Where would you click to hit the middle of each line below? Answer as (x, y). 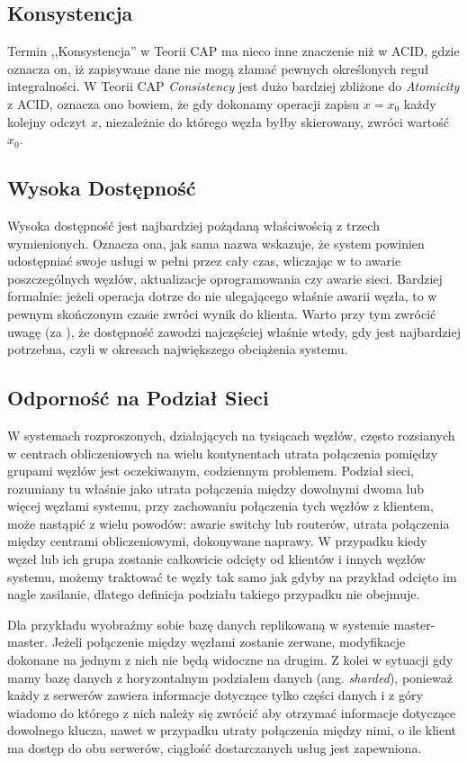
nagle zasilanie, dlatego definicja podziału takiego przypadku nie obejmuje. (214, 594)
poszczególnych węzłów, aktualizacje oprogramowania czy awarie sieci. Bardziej (225, 278)
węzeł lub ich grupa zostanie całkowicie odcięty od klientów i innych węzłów (216, 559)
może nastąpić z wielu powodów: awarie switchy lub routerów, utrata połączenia (229, 523)
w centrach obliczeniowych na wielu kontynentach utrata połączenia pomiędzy (223, 453)
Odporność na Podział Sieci (138, 398)
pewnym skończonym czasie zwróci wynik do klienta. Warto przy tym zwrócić (222, 313)
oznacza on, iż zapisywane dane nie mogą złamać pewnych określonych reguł (218, 68)
